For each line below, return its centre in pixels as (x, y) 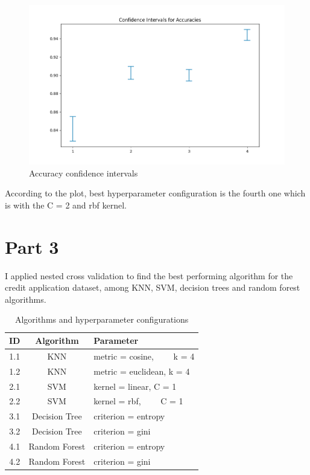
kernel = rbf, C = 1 (138, 401)
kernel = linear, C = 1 (135, 386)
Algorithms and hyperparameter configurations (102, 319)
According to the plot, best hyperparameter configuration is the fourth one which (155, 193)
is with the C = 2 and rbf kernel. (66, 205)
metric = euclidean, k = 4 (142, 371)
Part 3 (32, 246)
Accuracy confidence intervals (84, 173)
